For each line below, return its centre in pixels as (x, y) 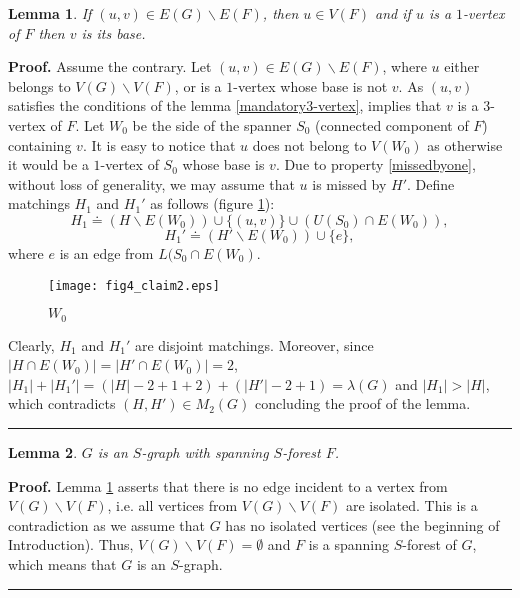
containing (40, 144)
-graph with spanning (205, 452)
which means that (62, 563)
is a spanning (349, 544)
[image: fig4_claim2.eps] (134, 285)
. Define (431, 183)
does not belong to (309, 144)
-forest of (429, 544)
